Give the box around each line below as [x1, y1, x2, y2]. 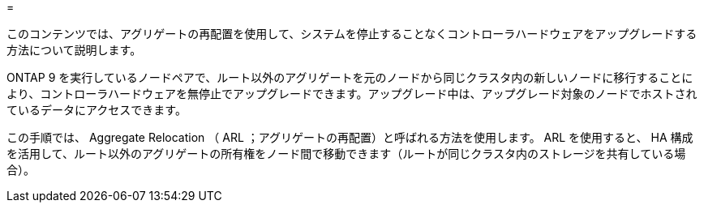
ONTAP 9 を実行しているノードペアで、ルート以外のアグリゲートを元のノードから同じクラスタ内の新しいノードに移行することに [6, 70, 693, 84]
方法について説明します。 [6, 43, 142, 57]
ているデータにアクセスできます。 [6, 103, 187, 117]
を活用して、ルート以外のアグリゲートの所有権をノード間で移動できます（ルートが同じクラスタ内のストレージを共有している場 [6, 147, 686, 160]
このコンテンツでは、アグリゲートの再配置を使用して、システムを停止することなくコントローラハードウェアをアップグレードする [6, 27, 698, 41]
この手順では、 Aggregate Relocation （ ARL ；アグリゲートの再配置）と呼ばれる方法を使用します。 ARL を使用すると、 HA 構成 [6, 130, 693, 144]
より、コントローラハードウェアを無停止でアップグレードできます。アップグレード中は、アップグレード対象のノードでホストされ [6, 87, 698, 100]
